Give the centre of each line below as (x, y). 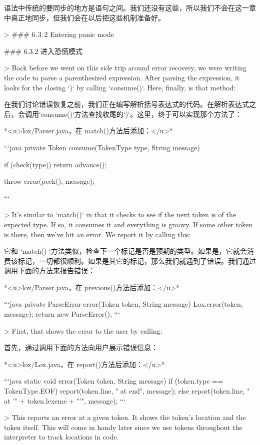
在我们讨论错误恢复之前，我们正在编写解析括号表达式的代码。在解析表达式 (126, 104)
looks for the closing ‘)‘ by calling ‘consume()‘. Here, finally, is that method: (120, 87)
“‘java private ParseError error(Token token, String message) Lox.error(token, (123, 304)
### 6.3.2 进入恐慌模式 (43, 51)
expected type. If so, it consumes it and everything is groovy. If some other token (128, 224)
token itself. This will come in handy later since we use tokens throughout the (123, 427)
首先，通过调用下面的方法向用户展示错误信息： (81, 347)
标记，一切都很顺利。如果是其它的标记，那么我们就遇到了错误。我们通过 (137, 260)
